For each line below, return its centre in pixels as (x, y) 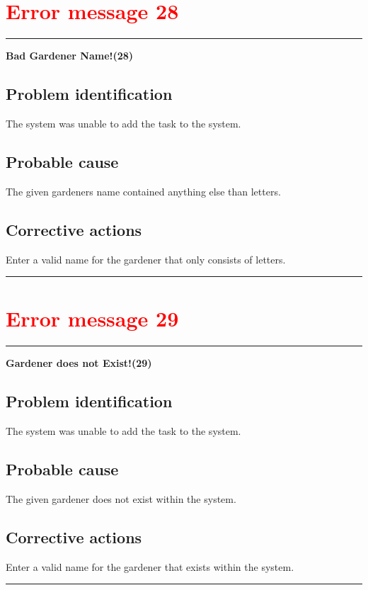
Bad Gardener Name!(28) (70, 56)
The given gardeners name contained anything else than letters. (143, 191)
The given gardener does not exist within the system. (121, 498)
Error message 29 (92, 318)
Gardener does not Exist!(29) (79, 363)
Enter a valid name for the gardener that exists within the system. (150, 566)
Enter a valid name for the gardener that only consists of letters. (146, 259)
